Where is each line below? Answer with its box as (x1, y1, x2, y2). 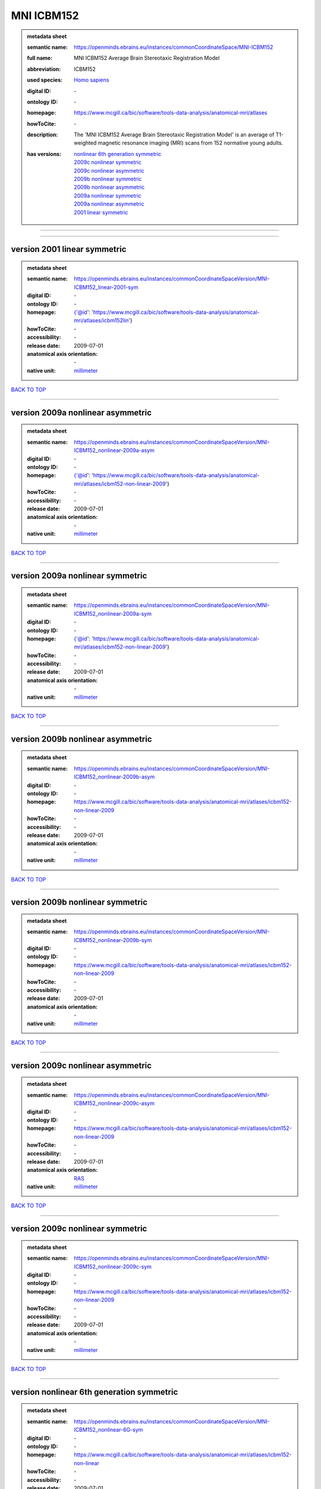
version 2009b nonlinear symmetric (11, 897, 148, 908)
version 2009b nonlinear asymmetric (11, 734, 152, 744)
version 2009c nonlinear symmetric (11, 1224, 147, 1234)
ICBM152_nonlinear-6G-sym (74, 1426, 143, 1434)
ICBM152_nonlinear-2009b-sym (74, 936, 152, 943)
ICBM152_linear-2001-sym (74, 284, 139, 291)
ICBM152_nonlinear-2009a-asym (74, 447, 155, 454)
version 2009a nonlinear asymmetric (11, 407, 152, 418)
